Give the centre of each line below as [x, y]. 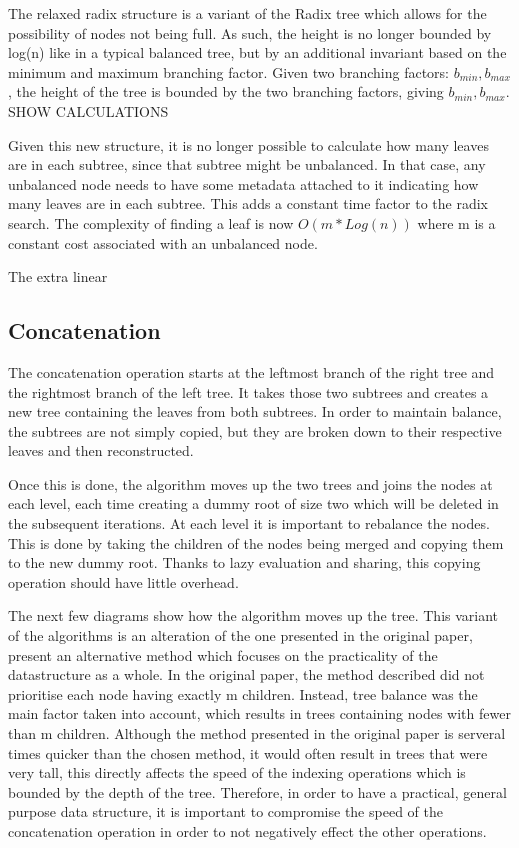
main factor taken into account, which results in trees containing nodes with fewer [259, 713]
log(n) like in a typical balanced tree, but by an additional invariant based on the [257, 52]
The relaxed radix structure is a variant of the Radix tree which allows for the [247, 13]
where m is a [456, 222]
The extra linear [58, 276]
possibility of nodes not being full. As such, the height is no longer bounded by [250, 32]
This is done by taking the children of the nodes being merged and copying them [256, 542]
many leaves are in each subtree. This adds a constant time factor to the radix [248, 203]
